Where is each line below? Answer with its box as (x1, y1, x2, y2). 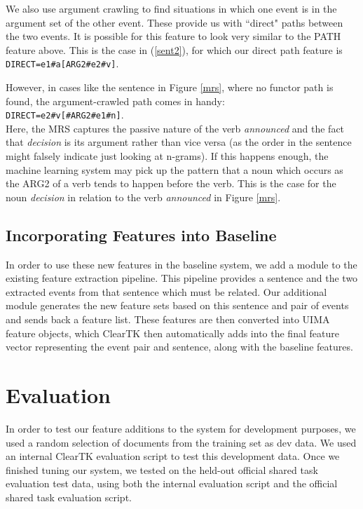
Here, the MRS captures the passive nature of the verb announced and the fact (6, 121, 345, 135)
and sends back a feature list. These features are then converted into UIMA (6, 312, 330, 327)
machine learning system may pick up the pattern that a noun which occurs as (6, 162, 343, 177)
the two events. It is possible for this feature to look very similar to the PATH (6, 29, 341, 43)
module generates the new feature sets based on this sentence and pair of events (6, 298, 349, 313)
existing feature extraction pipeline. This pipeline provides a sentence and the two (6, 271, 358, 285)
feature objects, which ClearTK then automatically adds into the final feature (6, 325, 339, 340)
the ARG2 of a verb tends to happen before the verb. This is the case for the (6, 176, 336, 191)
